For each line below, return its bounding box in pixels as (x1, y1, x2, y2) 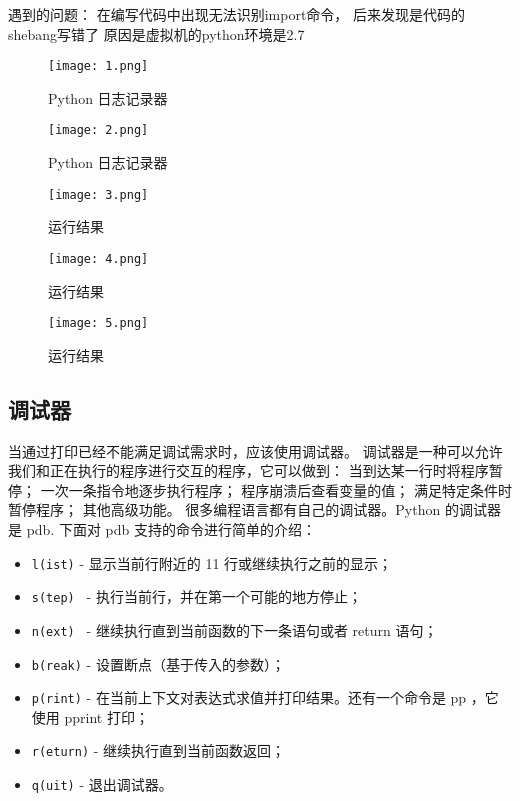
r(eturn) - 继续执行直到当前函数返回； (31, 740, 286, 761)
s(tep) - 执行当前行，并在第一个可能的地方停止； (31, 586, 362, 607)
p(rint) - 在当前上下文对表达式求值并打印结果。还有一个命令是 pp (31, 687, 467, 708)
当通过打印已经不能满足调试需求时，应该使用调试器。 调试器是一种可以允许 (8, 440, 503, 461)
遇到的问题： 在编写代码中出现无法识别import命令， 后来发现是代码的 (8, 4, 465, 24)
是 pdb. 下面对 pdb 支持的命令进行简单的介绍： (8, 519, 317, 540)
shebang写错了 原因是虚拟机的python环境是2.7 (8, 23, 305, 44)
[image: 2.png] (48, 123, 149, 138)
